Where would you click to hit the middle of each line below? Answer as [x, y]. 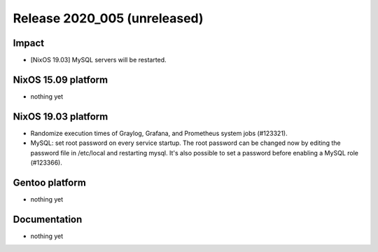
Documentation [48, 219]
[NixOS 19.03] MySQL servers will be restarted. [99, 60]
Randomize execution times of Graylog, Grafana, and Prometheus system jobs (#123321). [159, 133]
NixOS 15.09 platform [61, 79]
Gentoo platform [50, 182]
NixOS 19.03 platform [61, 117]
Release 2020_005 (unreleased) [108, 18]
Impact [29, 43]
